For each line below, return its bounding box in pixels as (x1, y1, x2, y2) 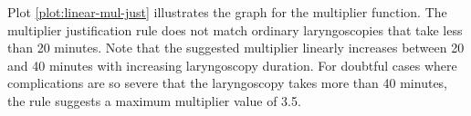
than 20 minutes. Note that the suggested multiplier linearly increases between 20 (7, 38, 465, 57)
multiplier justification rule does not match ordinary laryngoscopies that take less (7, 20, 463, 39)
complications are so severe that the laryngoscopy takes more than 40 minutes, (7, 73, 448, 92)
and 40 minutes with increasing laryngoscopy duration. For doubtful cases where (7, 55, 457, 74)
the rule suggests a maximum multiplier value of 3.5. (7, 91, 301, 110)
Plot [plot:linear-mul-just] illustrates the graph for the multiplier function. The (7, 3, 447, 21)
